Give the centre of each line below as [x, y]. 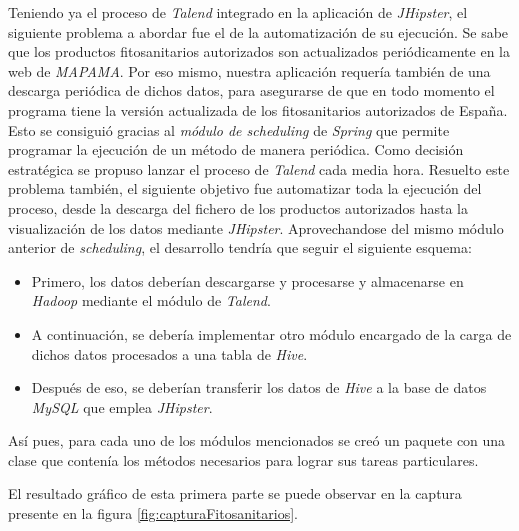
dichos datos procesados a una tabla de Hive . [169, 353]
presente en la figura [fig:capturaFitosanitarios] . [153, 513]
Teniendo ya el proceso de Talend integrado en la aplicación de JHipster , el [238, 12]
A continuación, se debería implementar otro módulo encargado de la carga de [271, 333]
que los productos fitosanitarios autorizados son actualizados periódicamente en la [259, 51]
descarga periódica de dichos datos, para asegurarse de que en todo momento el [251, 90]
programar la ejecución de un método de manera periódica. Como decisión [236, 149]
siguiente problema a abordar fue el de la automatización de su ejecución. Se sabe [258, 31]
